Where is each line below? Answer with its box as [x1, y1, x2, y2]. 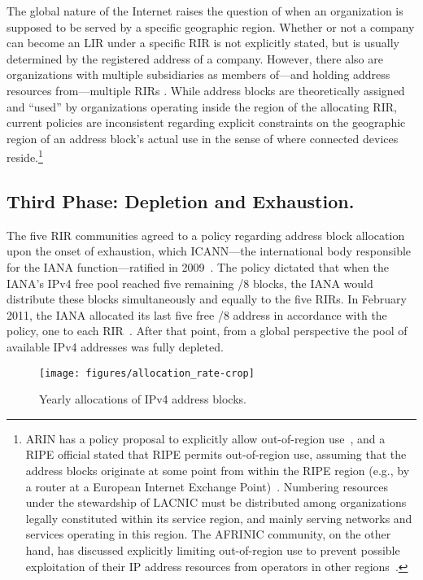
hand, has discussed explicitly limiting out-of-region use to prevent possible [25, 541, 400, 558]
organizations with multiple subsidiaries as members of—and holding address [7, 66, 390, 83]
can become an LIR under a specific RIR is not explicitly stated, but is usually [7, 34, 400, 51]
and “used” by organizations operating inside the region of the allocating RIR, [7, 98, 397, 115]
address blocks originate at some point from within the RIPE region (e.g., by [25, 461, 410, 478]
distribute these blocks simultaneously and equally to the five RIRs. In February [7, 290, 407, 307]
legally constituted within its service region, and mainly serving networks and [25, 509, 412, 526]
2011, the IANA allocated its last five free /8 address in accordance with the [7, 306, 387, 323]
